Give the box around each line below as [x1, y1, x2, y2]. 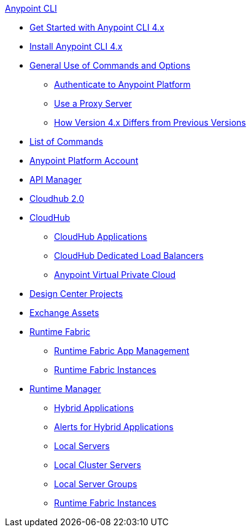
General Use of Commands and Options [29, 60, 191, 71]
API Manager [29, 174, 82, 185]
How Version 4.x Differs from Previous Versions [54, 117, 246, 128]
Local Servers [54, 441, 110, 451]
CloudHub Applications [54, 231, 147, 242]
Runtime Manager [29, 384, 101, 394]
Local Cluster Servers [54, 460, 141, 470]
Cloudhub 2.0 [29, 193, 84, 204]
